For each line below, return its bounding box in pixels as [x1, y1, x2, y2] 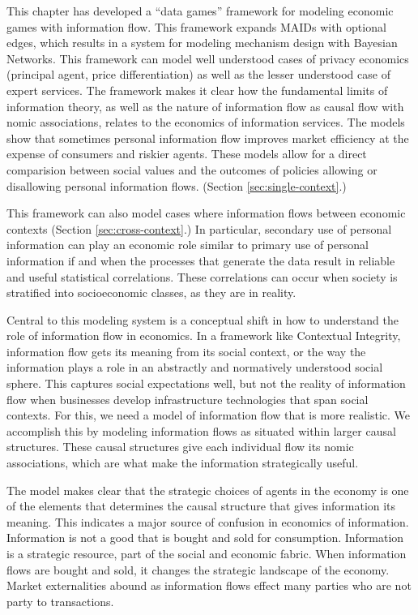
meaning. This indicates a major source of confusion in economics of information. [6, 513, 409, 530]
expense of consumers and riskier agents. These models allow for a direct [6, 145, 367, 162]
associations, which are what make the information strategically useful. [6, 454, 359, 471]
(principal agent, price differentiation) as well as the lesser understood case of [6, 66, 390, 83]
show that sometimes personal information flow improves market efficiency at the [6, 129, 409, 146]
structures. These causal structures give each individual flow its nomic [6, 438, 354, 455]
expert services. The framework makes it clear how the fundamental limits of [6, 81, 388, 98]
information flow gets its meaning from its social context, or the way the [6, 342, 366, 359]
